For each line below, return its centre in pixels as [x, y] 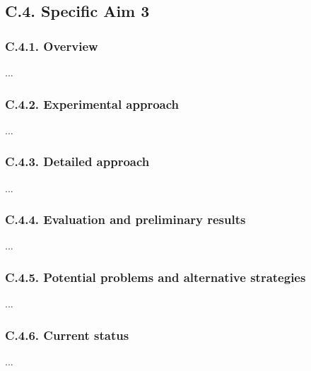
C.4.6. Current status [67, 335]
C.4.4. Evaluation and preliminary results [125, 219]
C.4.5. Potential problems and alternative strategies [155, 277]
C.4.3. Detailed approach [77, 161]
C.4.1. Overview [52, 46]
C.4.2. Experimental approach [92, 104]
